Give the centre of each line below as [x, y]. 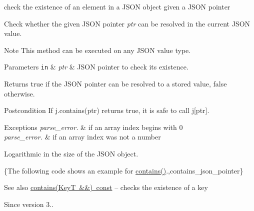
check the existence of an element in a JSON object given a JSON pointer [117, 6]
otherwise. [19, 93]
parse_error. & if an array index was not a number [82, 137]
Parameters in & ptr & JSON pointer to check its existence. [96, 67]
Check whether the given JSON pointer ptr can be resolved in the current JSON [127, 23]
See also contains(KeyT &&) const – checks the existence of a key [106, 187]
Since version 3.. [29, 204]
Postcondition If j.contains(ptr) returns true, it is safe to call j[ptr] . [107, 110]
